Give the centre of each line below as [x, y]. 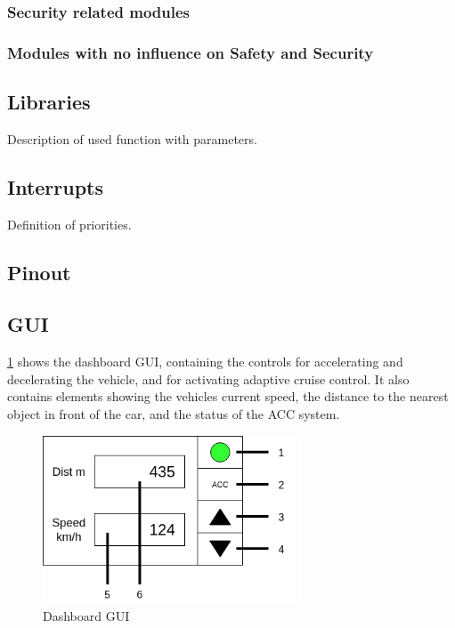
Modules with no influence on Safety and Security [191, 52]
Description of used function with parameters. [132, 138]
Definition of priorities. [69, 224]
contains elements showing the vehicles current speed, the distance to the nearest [228, 396]
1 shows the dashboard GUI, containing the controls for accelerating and [205, 362]
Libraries [49, 102]
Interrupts [56, 186]
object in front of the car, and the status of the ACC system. [174, 414]
